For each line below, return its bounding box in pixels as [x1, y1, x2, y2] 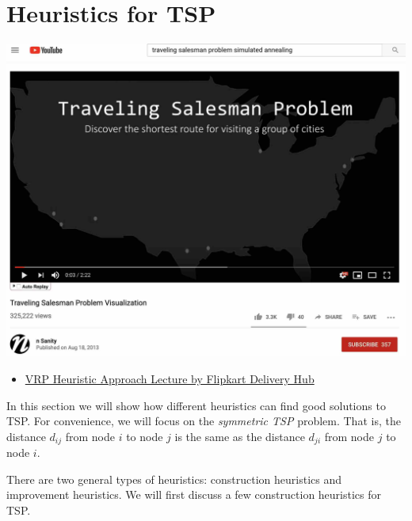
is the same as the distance [174, 428, 305, 444]
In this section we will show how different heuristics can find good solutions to [6, 397, 386, 413]
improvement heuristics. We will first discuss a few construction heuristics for [6, 486, 382, 503]
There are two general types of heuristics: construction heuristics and [6, 470, 342, 487]
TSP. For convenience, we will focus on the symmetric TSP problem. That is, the [6, 413, 401, 429]
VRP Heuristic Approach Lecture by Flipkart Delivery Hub [25, 370, 315, 386]
